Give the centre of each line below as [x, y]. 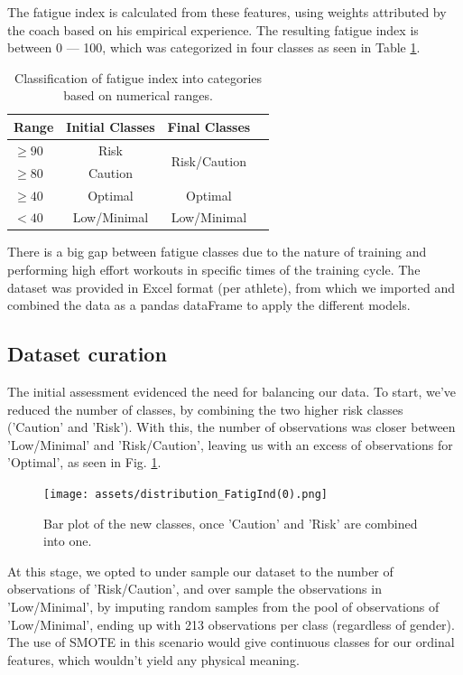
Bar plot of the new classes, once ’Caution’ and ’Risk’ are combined [231, 523]
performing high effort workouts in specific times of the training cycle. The [214, 270]
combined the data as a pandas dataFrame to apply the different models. [209, 305]
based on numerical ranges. [138, 95]
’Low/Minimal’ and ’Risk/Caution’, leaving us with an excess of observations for [230, 444]
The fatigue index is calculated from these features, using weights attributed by [227, 12]
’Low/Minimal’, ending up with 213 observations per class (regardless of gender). [231, 624]
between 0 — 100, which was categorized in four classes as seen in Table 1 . [214, 47]
